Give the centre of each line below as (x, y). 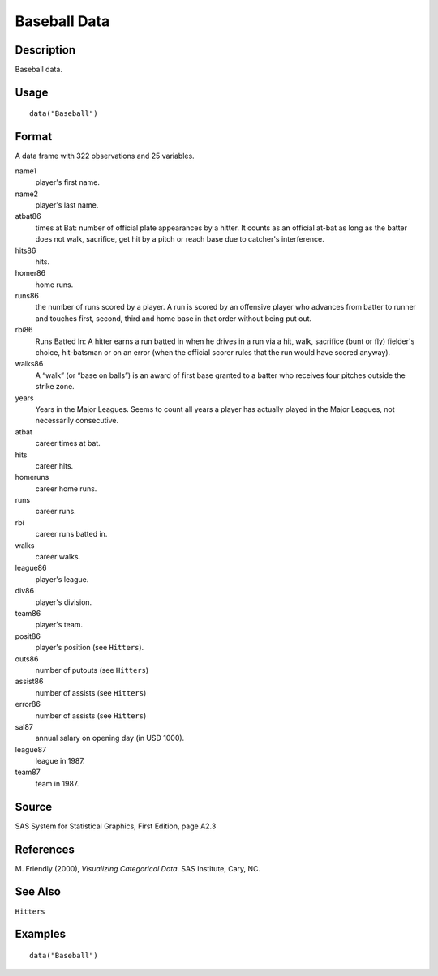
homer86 (30, 273)
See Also (38, 892)
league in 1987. (60, 761)
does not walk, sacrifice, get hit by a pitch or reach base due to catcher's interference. (180, 239)
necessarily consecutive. (77, 421)
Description (45, 50)
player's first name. (68, 182)
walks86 (29, 364)
